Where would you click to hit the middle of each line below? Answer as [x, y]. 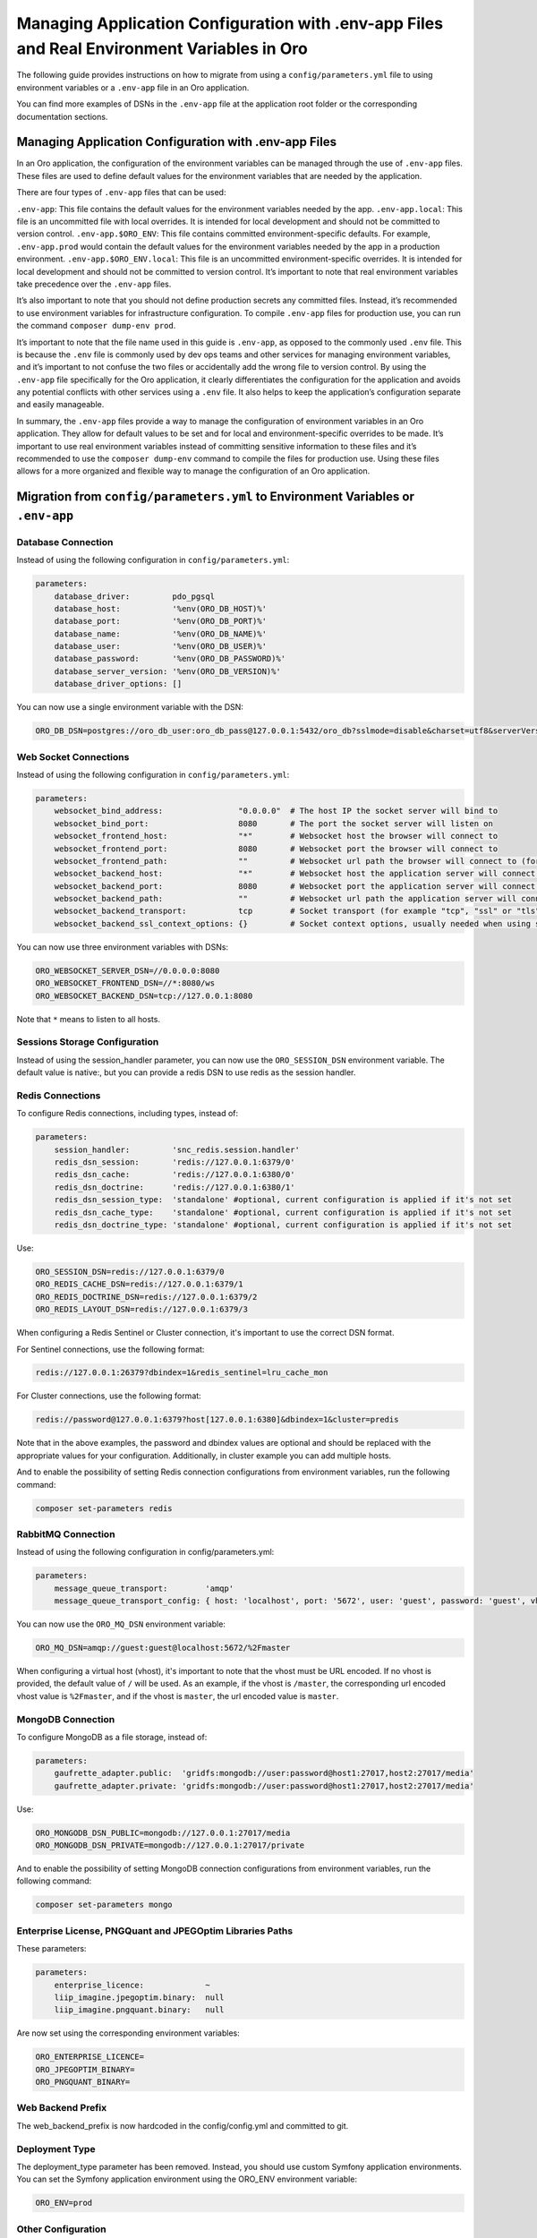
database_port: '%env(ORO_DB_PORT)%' [161, 621]
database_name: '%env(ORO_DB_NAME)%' [161, 634]
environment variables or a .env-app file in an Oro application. [133, 87]
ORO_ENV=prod [64, 2203]
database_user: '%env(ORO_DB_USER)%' [161, 646]
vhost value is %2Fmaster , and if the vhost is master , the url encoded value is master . [178, 1696]
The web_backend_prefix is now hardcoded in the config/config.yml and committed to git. [183, 2125]
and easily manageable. [60, 405]
